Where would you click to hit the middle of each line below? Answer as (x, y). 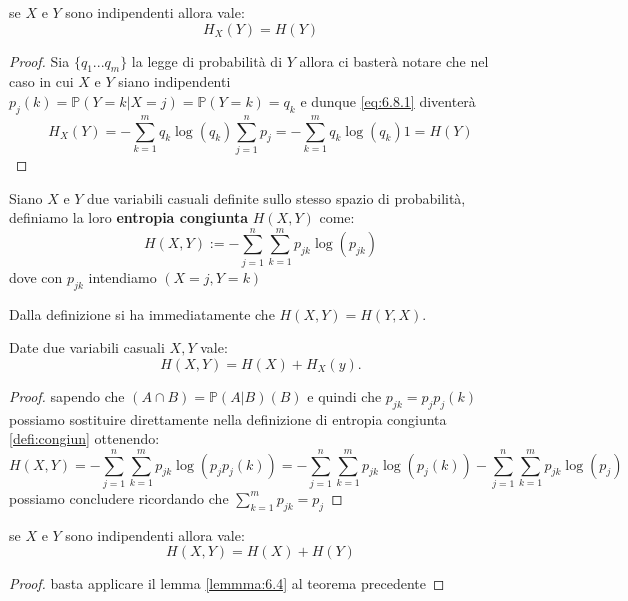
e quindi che (344, 395)
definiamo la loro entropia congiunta (129, 217)
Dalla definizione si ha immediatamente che (142, 313)
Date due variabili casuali (87, 347)
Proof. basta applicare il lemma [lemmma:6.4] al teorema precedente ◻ (227, 583)
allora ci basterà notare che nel (394, 60)
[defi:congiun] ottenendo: (84, 438)
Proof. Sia (39, 60)
